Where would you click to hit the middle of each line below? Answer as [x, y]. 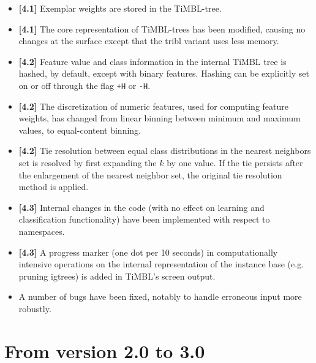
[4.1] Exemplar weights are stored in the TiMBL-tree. [120, 8]
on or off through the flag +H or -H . [85, 85]
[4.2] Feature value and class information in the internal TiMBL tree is [152, 61]
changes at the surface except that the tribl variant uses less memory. [149, 41]
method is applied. [54, 187]
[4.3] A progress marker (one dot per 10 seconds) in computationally [148, 252]
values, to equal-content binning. [80, 130]
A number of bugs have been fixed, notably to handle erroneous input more [160, 296]
